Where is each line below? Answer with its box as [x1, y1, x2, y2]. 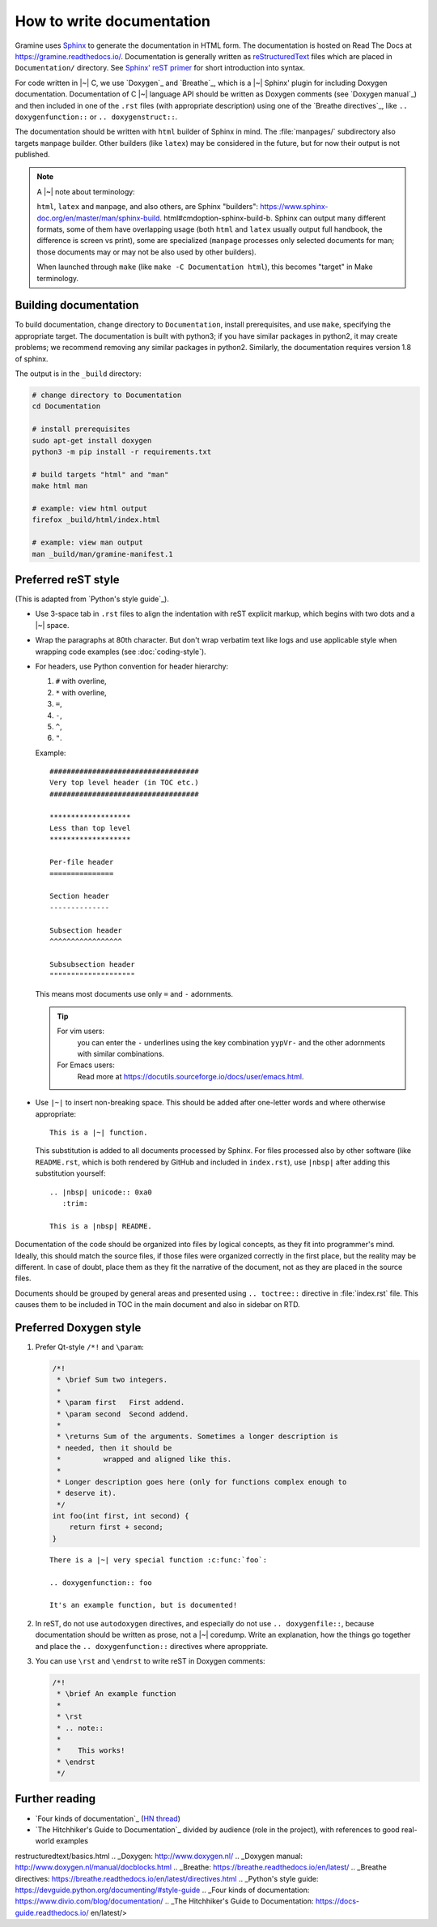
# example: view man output [32, 538, 143, 547]
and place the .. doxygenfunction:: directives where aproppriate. [35, 1641, 269, 1651]
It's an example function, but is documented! [49, 1600, 238, 1610]
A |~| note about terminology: [36, 186, 135, 196]
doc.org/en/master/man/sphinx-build [36, 213, 160, 223]
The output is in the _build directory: [15, 369, 142, 378]
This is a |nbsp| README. [49, 1221, 153, 1231]
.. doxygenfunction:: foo [49, 1578, 153, 1587]
